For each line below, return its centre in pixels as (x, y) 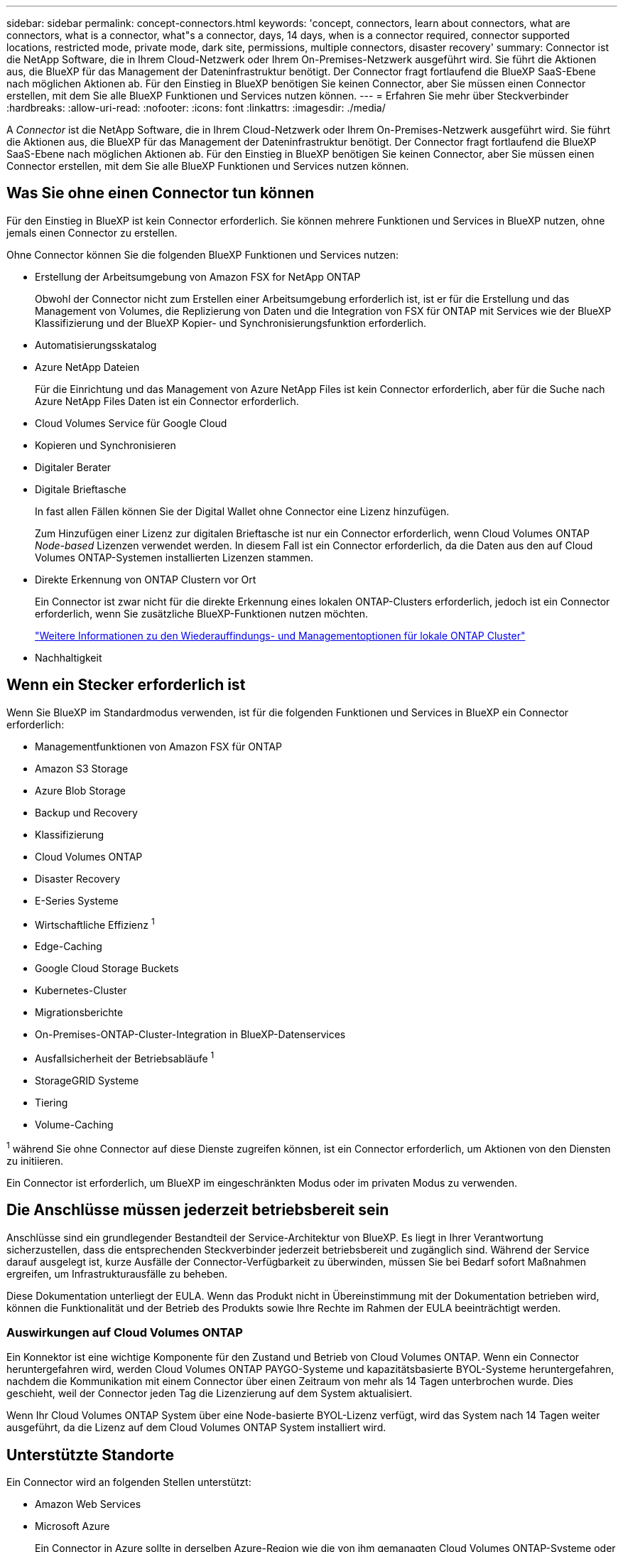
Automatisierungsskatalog (96, 345)
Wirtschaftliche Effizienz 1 (95, 923)
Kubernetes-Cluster (81, 991)
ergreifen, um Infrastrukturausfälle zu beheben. (117, 1273)
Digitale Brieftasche (81, 489)
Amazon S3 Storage (82, 768)
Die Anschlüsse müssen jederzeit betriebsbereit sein (198, 1210)
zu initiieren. (35, 1160)
